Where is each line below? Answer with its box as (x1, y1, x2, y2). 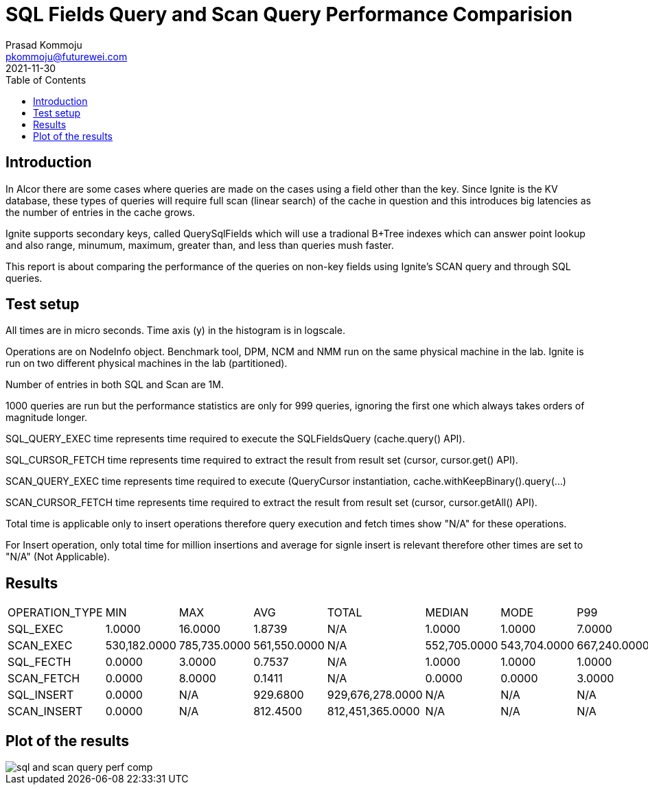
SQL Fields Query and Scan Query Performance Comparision (5, 3, 573, 26)
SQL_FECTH (8, 655, 71, 669)
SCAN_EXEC (8, 638, 73, 653)
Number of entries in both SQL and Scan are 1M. (5, 379, 224, 391)
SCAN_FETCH (8, 671, 80, 686)
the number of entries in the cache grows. (5, 206, 196, 218)
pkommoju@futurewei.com (5, 50, 128, 62)
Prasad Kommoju (5, 38, 82, 51)
